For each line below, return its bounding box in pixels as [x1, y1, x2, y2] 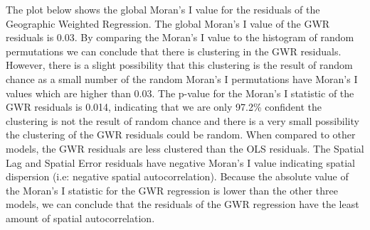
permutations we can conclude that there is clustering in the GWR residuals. [6, 43, 342, 58]
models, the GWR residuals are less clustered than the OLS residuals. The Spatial [6, 141, 364, 155]
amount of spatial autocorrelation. [6, 210, 155, 225]
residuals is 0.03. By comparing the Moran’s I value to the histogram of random [6, 30, 354, 45]
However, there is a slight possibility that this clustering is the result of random [6, 57, 353, 72]
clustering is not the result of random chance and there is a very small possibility [6, 113, 359, 128]
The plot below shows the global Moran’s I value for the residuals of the [6, 2, 320, 16]
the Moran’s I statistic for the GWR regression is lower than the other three [6, 182, 338, 197]
